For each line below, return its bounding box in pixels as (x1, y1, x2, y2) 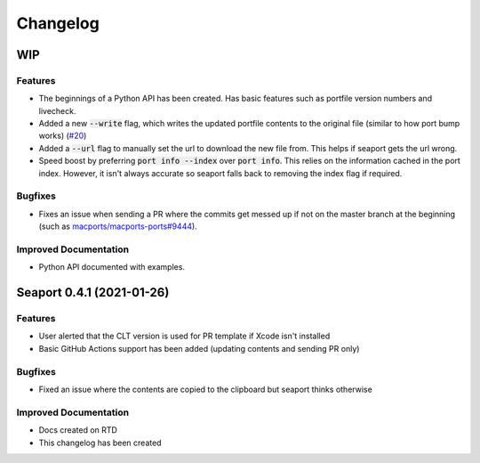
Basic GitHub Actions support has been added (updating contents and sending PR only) (38, 343, 360, 353)
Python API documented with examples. (38, 262, 186, 272)
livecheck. (38, 105, 76, 116)
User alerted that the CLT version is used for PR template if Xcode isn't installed (38, 330, 331, 342)
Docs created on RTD (38, 425, 117, 435)
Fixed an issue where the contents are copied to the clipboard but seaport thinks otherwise (38, 384, 372, 395)
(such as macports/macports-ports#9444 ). (38, 221, 197, 231)
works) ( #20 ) (38, 130, 87, 142)
